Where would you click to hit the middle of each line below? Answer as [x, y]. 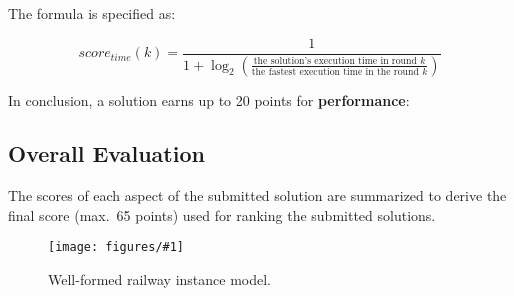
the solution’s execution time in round [335, 60]
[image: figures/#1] [116, 247]
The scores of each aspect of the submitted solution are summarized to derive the [257, 195]
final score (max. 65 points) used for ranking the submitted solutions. [222, 214]
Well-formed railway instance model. [159, 279]
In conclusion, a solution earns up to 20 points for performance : [209, 99]
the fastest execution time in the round [335, 71]
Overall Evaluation [106, 153]
